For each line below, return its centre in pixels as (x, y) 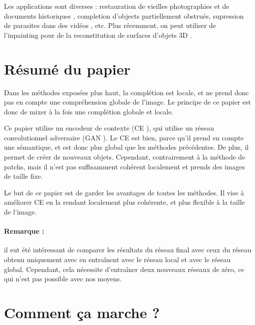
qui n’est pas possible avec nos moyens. (63, 279)
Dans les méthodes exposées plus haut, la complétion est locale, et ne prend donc (127, 92)
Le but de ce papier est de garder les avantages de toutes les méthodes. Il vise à (124, 192)
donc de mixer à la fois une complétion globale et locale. (89, 111)
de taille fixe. (23, 176)
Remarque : (24, 231)
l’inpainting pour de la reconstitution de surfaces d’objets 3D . (98, 35)
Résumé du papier (67, 68)
